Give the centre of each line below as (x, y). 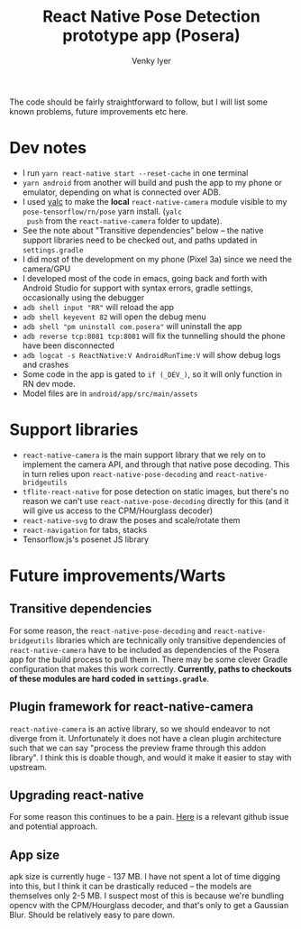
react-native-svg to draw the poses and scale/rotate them (131, 520)
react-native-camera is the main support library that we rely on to (144, 455)
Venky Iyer (151, 60)
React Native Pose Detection (151, 17)
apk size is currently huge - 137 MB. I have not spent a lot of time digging (145, 877)
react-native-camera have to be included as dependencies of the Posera (144, 649)
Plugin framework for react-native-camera (132, 707)
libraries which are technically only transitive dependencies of (171, 640)
